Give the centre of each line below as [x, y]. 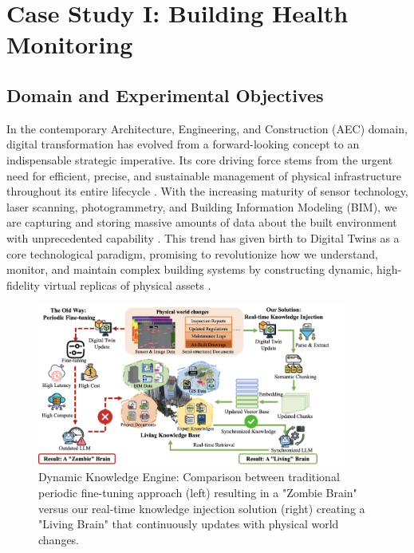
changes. [59, 539]
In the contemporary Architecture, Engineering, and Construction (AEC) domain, [207, 128]
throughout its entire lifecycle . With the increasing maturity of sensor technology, [207, 191]
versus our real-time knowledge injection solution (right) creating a [202, 508]
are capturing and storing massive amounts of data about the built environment [202, 222]
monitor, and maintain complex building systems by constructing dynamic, [190, 269]
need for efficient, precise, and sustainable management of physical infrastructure [204, 175]
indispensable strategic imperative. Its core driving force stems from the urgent [200, 159]
